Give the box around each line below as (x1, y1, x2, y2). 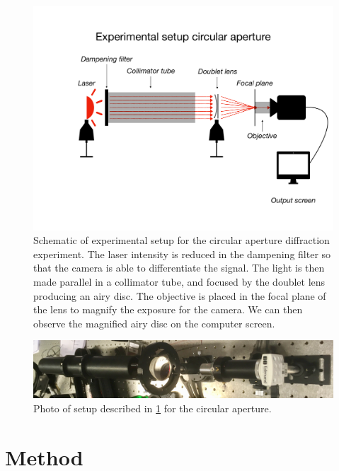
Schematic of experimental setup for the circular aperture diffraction (33, 233, 330, 248)
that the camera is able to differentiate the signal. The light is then (33, 260, 325, 275)
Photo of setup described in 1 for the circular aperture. (33, 400, 272, 415)
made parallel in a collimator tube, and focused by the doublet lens (33, 274, 326, 289)
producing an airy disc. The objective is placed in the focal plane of (33, 288, 326, 303)
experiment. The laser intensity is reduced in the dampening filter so (33, 246, 331, 261)
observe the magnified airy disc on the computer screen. (33, 315, 275, 330)
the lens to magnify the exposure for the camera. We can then (33, 302, 303, 317)
